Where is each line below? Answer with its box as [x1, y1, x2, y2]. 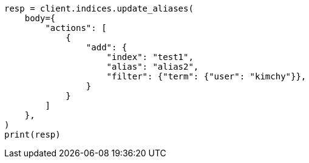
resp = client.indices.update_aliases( [4, 4, 194, 13]
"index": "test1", [106, 52, 194, 62]
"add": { [86, 42, 127, 52]
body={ [24, 13, 56, 23]
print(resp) [4, 130, 61, 139]
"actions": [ [45, 23, 107, 33]
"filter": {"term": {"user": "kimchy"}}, [106, 72, 307, 81]
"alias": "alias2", [106, 62, 199, 72]
